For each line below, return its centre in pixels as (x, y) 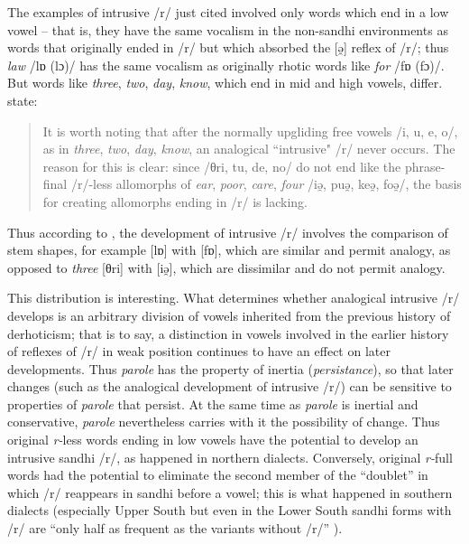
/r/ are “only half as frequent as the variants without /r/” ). (175, 528)
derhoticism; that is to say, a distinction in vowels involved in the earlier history (228, 333)
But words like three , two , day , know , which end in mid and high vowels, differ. (225, 83)
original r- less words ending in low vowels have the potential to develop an (213, 440)
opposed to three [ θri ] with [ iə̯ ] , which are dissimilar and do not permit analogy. (226, 267)
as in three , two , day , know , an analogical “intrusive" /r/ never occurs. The (249, 149)
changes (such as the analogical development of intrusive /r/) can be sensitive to (230, 386)
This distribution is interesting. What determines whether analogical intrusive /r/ (234, 298)
